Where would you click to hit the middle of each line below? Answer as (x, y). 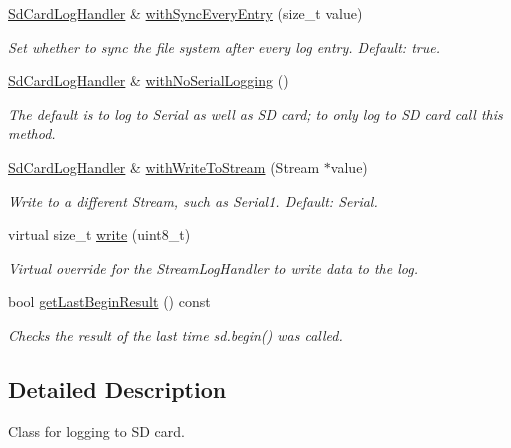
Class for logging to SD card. (96, 430)
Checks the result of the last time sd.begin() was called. (175, 334)
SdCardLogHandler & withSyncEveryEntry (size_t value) (185, 13)
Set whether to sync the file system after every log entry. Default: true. (224, 46)
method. (32, 133)
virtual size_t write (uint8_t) (99, 234)
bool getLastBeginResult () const (109, 301)
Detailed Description (117, 388)
